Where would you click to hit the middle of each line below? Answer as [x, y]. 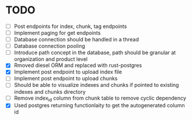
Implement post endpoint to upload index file [68, 72]
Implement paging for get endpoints [57, 33]
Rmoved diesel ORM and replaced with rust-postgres [78, 65]
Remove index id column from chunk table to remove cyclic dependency [100, 98]
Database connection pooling [49, 46]
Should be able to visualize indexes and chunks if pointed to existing [96, 85]
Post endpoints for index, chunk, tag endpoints [70, 26]
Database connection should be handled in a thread [76, 40]
